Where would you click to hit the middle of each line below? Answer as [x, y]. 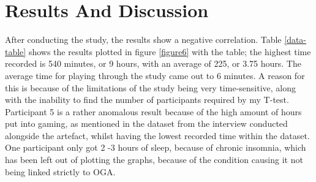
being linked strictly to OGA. [60, 171]
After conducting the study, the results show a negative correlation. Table [143, 40]
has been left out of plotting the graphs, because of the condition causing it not [154, 160]
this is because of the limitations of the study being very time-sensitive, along [151, 87]
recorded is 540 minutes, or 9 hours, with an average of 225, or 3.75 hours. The [153, 63]
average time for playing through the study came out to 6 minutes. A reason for [155, 75]
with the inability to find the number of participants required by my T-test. [147, 100]
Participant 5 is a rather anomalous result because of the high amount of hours [153, 111]
